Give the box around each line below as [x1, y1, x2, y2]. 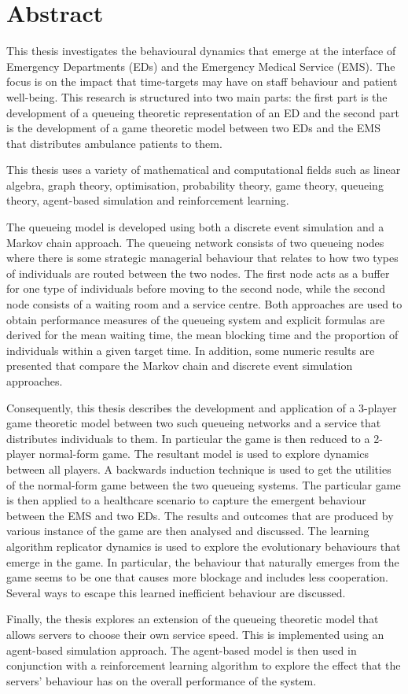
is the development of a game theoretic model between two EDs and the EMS [6, 120, 380, 136]
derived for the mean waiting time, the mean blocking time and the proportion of [6, 327, 399, 343]
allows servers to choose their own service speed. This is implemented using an [6, 626, 384, 642]
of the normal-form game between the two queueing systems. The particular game [6, 476, 401, 493]
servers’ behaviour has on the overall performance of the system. [6, 672, 317, 688]
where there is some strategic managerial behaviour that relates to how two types [6, 249, 399, 266]
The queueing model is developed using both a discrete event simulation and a [6, 219, 384, 235]
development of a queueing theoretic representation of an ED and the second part [6, 104, 400, 120]
